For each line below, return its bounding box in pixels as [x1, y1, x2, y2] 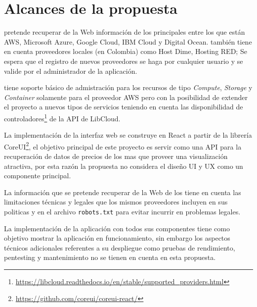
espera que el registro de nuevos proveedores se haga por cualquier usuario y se [4, 55, 243, 66]
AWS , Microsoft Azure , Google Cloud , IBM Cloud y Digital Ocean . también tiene [4, 36, 252, 47]
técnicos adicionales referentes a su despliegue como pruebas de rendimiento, [4, 242, 235, 253]
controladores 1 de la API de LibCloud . [4, 111, 121, 123]
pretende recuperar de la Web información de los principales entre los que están [4, 27, 245, 37]
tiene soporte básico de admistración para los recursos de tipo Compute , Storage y [4, 82, 253, 93]
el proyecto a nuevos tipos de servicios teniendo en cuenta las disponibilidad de [4, 102, 243, 112]
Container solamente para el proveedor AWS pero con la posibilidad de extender [4, 92, 248, 102]
